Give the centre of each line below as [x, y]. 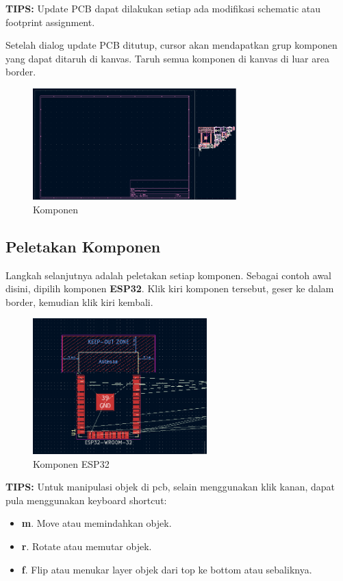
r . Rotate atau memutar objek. [87, 546]
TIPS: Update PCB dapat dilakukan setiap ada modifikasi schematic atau [163, 8]
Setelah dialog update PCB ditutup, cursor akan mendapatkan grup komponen [171, 45]
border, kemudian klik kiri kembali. [79, 301]
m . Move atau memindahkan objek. [97, 523]
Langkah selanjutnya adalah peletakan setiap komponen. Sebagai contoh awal [168, 275]
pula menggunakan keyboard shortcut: [86, 500]
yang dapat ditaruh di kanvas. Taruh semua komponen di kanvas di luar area [167, 58]
